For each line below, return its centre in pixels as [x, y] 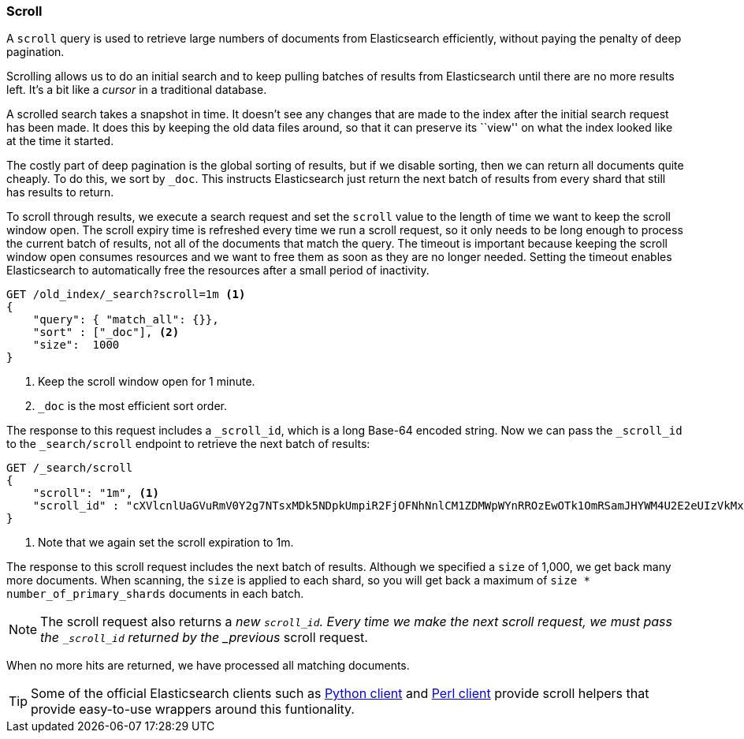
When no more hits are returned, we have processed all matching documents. [208, 666]
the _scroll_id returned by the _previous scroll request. [204, 638]
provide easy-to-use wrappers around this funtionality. [193, 709]
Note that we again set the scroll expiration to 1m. [166, 543]
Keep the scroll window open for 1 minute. [147, 382]
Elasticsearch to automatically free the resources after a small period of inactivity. [218, 271]
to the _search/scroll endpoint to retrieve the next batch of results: [188, 444]
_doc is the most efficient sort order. [132, 406]
